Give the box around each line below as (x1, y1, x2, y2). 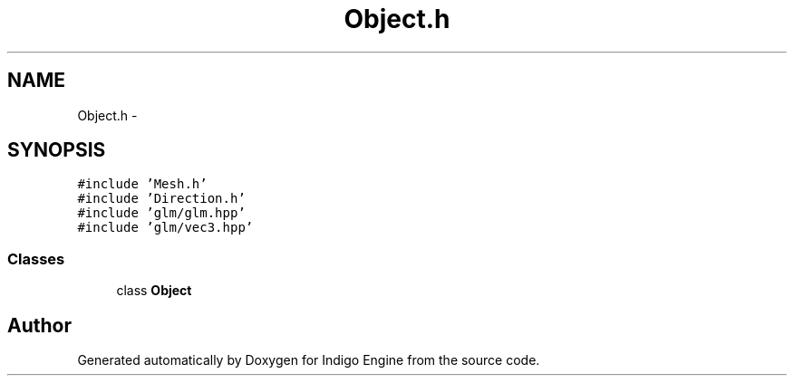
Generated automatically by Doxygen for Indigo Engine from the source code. (77, 352, 540, 369)
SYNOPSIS (7, 139, 106, 162)
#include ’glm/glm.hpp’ (77, 206, 246, 221)
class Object (116, 282, 192, 299)
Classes (7, 249, 65, 268)
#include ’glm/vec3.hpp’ (77, 220, 254, 235)
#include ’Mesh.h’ (77, 177, 208, 192)
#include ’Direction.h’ (77, 191, 246, 206)
